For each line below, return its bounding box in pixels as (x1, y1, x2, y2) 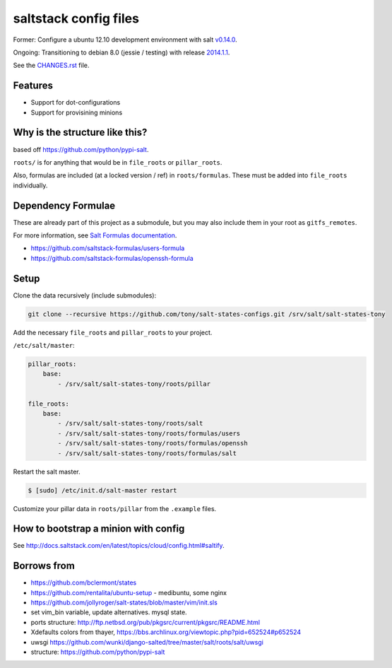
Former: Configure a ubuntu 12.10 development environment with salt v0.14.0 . (13, 35, 238, 44)
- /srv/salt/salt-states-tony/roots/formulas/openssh (57, 439, 248, 447)
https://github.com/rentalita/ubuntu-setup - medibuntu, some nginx (30, 588, 227, 597)
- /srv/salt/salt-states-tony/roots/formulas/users (57, 429, 241, 438)
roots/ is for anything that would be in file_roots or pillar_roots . (13, 158, 222, 166)
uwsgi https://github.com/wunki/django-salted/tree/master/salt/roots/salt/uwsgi (30, 638, 264, 646)
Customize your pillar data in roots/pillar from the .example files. (13, 504, 217, 512)
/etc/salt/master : (13, 341, 75, 350)
